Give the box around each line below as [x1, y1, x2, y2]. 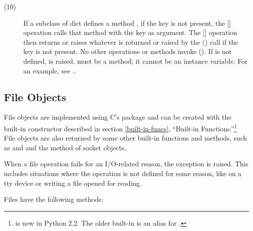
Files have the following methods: [4, 194, 104, 204]
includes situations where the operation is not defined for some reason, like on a [4, 168, 242, 178]
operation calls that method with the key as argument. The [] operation [23, 27, 237, 37]
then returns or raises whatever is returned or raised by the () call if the [23, 36, 238, 47]
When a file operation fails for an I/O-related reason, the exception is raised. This [4, 159, 249, 169]
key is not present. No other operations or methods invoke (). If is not [23, 46, 232, 56]
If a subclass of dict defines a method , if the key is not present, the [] [23, 18, 231, 28]
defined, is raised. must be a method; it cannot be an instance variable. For [23, 55, 248, 66]
